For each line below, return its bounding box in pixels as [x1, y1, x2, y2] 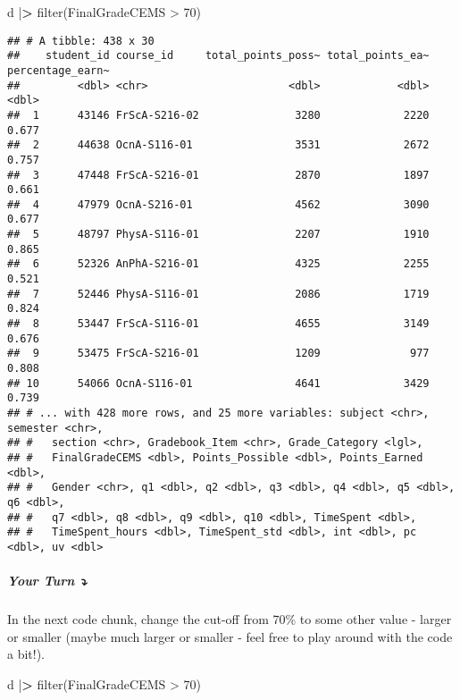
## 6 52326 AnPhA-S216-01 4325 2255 [7, 257, 430, 271]
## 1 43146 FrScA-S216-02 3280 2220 [7, 108, 430, 122]
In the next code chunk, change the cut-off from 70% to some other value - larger [7, 610, 452, 628]
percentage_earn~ [7, 63, 110, 77]
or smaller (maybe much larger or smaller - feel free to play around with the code [7, 627, 453, 645]
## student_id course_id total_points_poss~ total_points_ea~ [7, 49, 430, 63]
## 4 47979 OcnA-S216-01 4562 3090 [7, 198, 430, 211]
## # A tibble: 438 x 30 [7, 34, 155, 47]
